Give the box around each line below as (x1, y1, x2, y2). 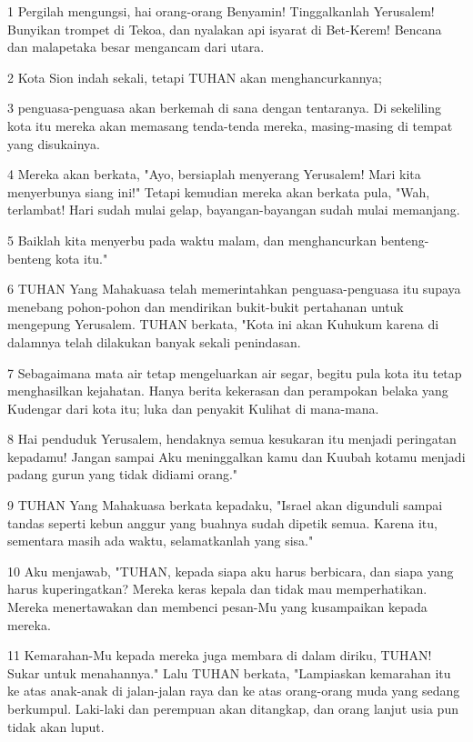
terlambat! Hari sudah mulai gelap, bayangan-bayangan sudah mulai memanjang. (7, 200, 460, 219)
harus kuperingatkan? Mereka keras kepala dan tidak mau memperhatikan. (7, 579, 428, 598)
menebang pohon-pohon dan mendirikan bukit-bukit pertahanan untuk (7, 296, 404, 316)
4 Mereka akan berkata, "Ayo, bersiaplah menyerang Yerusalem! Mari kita (7, 165, 421, 184)
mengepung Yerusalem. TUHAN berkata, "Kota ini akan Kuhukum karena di (7, 315, 439, 334)
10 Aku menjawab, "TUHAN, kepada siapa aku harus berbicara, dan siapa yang (7, 561, 454, 580)
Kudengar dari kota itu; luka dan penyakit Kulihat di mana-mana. (7, 398, 379, 417)
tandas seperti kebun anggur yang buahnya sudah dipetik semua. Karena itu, (7, 513, 438, 532)
